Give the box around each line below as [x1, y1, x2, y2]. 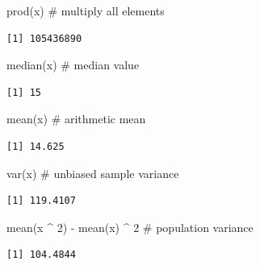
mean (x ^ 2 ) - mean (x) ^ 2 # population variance [6, 218, 254, 235]
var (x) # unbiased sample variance [6, 164, 179, 181]
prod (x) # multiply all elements [6, 2, 165, 19]
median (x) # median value [6, 56, 140, 73]
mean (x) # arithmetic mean [6, 110, 146, 127]
